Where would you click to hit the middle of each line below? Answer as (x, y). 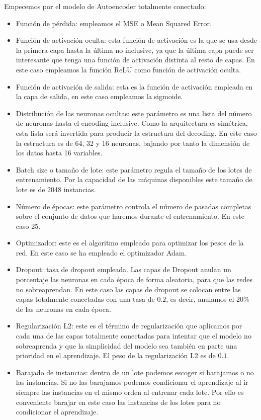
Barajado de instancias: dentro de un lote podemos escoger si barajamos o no (135, 372)
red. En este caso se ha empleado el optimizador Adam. (101, 252)
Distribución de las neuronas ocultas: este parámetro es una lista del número (134, 113)
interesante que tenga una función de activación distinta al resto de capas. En (135, 60)
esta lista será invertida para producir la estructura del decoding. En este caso (136, 133)
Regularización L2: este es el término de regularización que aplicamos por (129, 326)
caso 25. (28, 226)
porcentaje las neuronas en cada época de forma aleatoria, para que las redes (134, 279)
